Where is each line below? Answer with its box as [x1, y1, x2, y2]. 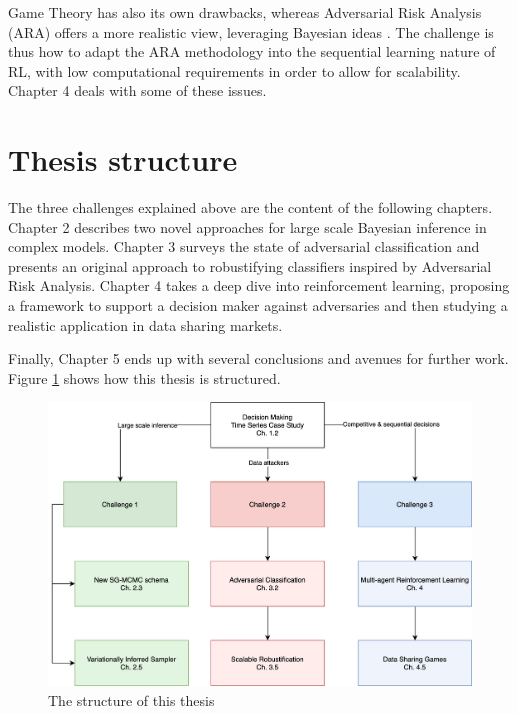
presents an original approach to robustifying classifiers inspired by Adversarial [8, 255, 492, 276]
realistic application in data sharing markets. [8, 314, 283, 335]
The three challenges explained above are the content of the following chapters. [8, 197, 493, 218]
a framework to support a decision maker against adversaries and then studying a [8, 295, 508, 316]
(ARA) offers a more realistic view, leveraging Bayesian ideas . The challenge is [8, 21, 494, 42]
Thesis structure [8, 139, 238, 180]
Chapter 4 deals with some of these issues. [8, 80, 267, 101]
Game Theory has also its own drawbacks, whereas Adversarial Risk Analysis [8, 2, 482, 22]
